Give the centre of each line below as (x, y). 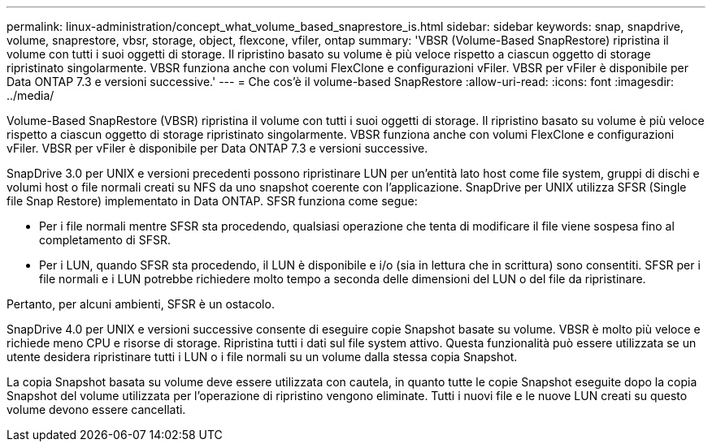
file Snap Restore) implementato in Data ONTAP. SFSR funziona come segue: (212, 201)
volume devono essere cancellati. (96, 409)
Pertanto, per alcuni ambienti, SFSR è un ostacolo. (141, 304)
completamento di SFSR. (105, 240)
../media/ (30, 95)
